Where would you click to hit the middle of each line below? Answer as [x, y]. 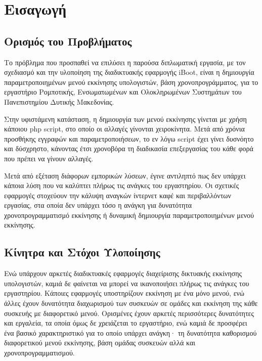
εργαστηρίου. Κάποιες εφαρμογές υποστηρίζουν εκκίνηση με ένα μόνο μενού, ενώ [124, 293]
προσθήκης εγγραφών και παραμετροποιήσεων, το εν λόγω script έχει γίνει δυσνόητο [129, 138]
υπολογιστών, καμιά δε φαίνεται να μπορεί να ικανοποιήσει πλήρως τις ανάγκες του [127, 283]
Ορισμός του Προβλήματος [68, 41]
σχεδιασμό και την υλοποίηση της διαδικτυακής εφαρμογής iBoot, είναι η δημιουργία [129, 72]
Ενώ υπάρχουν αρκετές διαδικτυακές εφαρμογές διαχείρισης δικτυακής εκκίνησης [123, 273]
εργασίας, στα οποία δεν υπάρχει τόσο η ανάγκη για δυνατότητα [98, 205]
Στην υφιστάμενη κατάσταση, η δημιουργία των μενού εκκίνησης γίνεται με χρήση [125, 119]
